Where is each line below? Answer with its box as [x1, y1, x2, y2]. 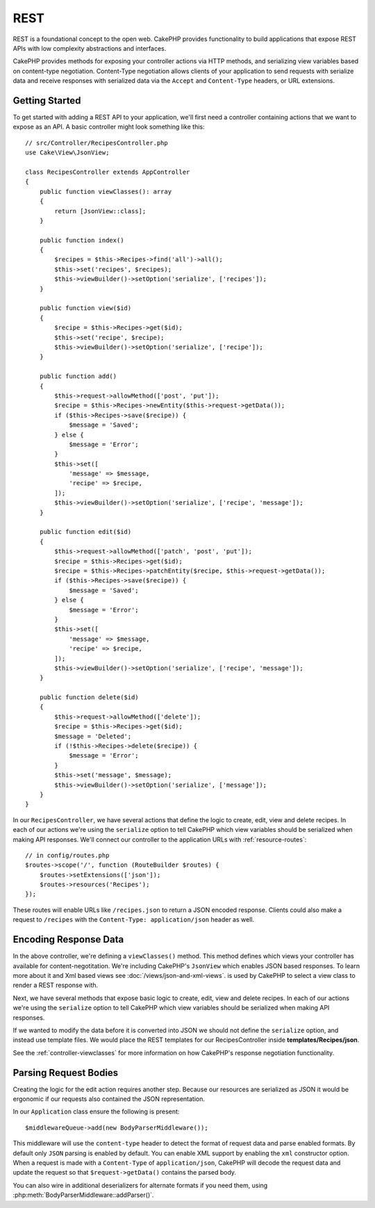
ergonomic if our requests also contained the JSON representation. [12, 1095, 205, 1103]
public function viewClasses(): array [39, 188, 172, 195]
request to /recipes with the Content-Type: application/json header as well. [12, 915, 255, 924]
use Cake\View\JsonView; [25, 149, 110, 156]
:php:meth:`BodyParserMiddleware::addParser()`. [12, 1191, 154, 1199]
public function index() [39, 236, 124, 244]
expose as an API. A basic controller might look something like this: [12, 122, 205, 131]
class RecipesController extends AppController [25, 168, 190, 176]
